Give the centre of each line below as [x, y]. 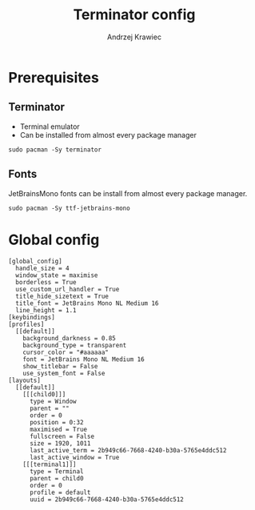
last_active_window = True [74, 457]
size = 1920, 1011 [60, 443]
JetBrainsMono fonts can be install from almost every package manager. [128, 193]
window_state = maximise [57, 275]
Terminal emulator [50, 126]
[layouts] [25, 380]
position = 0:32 [56, 422]
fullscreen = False [62, 436]
